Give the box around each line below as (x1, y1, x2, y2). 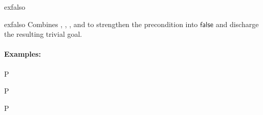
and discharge (215, 18, 259, 29)
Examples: (4, 49, 41, 59)
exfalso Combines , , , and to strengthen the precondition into (4, 18, 198, 29)
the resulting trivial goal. (4, 29, 82, 39)
